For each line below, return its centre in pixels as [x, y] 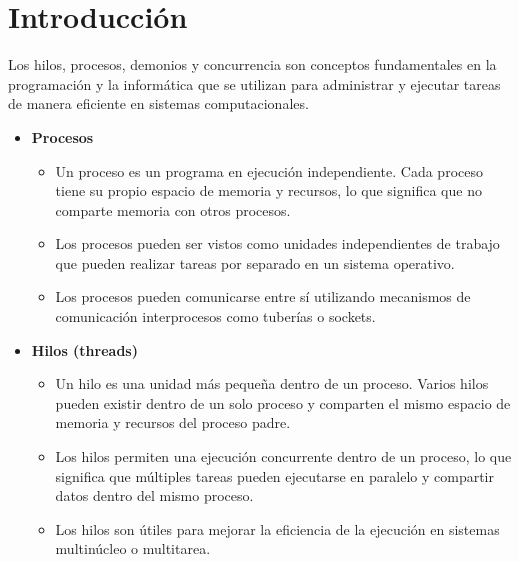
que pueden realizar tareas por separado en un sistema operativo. [255, 262]
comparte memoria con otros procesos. [173, 209]
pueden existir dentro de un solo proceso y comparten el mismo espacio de [283, 402]
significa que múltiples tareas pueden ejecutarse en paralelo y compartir [274, 475]
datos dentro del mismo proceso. [154, 495]
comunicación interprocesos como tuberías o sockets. [215, 316]
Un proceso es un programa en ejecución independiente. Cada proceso [269, 170]
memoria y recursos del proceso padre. [173, 422]
